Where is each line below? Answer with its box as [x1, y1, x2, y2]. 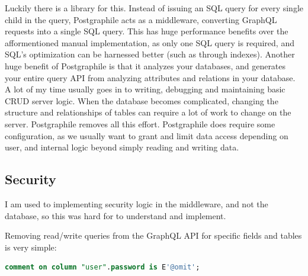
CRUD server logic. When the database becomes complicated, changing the [5, 94, 278, 107]
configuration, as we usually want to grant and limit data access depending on [5, 129, 288, 142]
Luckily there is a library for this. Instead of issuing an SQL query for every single [5, 2, 303, 14]
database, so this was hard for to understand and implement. [5, 209, 226, 222]
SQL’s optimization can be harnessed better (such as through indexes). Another [5, 48, 295, 60]
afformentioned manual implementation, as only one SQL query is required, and [5, 36, 294, 49]
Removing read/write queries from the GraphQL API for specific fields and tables [5, 229, 302, 242]
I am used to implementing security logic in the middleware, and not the [5, 197, 268, 210]
